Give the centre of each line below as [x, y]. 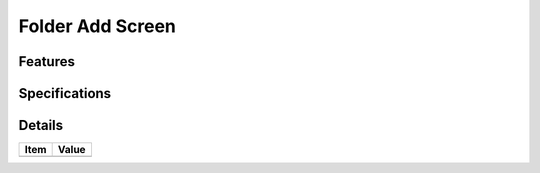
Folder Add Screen [97, 26]
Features [46, 61]
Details [41, 125]
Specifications [65, 93]
